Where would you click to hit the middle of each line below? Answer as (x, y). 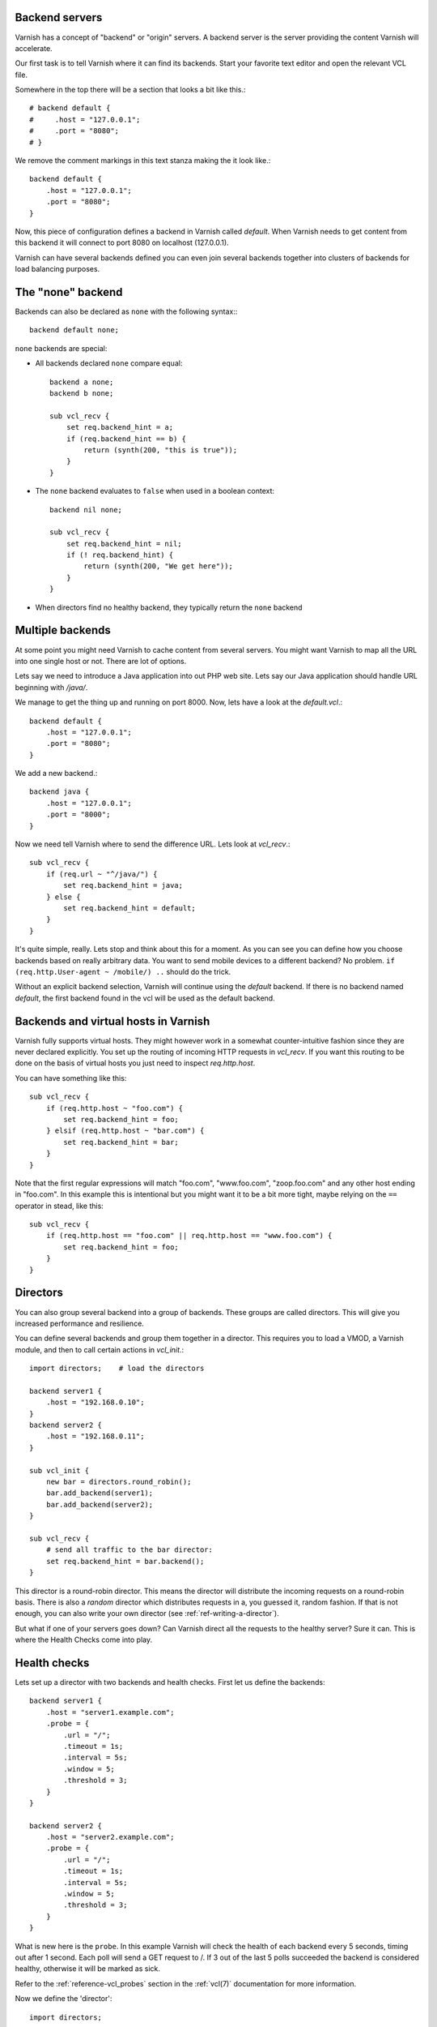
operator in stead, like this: (59, 1206)
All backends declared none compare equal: (109, 363)
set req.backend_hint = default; (129, 908)
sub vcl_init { (59, 1470)
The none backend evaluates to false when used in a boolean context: (155, 491)
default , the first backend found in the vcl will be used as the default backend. (145, 998)
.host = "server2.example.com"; (110, 1837)
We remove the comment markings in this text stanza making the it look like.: (143, 161)
